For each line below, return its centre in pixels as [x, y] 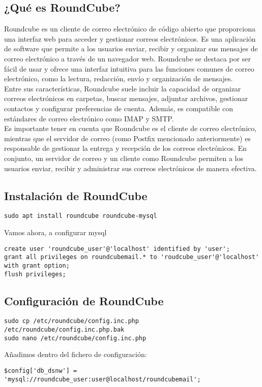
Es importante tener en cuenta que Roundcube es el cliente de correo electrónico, [130, 128]
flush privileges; [35, 274]
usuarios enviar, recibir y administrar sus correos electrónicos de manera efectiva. [130, 168]
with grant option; [37, 265]
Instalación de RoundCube [76, 195]
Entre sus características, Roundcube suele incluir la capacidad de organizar [123, 88]
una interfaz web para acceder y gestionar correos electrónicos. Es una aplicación [130, 38]
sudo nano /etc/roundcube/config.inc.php [75, 338]
